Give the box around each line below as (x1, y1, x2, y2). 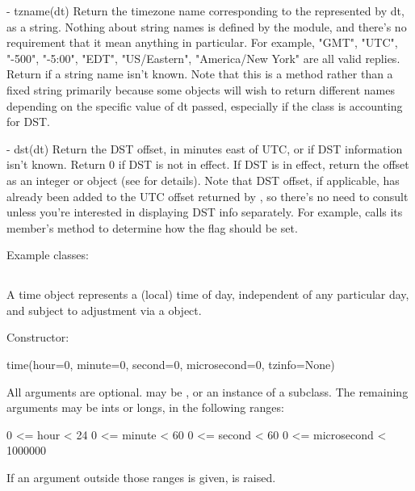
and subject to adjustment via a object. (6, 301, 202, 318)
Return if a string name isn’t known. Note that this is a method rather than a (6, 65, 393, 82)
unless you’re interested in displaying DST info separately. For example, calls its (6, 204, 403, 220)
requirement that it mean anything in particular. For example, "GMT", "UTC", (6, 34, 398, 51)
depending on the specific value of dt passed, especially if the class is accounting (6, 97, 403, 114)
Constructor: (6, 329, 69, 346)
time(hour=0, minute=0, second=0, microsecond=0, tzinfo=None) (6, 356, 335, 373)
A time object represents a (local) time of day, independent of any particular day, (6, 286, 409, 303)
